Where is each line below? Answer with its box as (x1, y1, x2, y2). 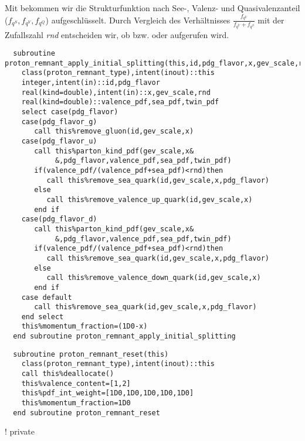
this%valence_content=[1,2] (21, 379, 131, 388)
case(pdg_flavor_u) (21, 137, 97, 146)
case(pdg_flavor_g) (21, 117, 97, 126)
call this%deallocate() (21, 370, 114, 378)
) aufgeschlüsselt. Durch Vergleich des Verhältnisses (45, 13, 231, 26)
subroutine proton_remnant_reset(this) (13, 350, 169, 358)
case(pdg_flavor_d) (21, 215, 97, 224)
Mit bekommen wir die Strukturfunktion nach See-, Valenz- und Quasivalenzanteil (5, 2, 300, 13)
